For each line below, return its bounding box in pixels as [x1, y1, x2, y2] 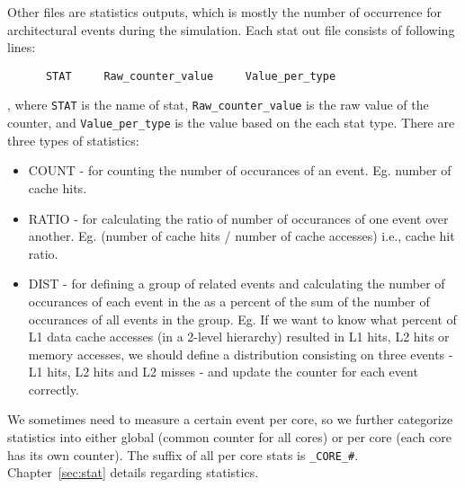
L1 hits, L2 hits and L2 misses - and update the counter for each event [28, 362, 418, 381]
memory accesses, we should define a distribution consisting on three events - [28, 344, 453, 363]
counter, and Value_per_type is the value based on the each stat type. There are [7, 113, 455, 132]
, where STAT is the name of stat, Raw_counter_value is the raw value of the [7, 95, 429, 114]
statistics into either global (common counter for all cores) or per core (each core [7, 428, 452, 447]
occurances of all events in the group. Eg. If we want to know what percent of [28, 309, 457, 328]
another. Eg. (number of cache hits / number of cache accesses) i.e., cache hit [28, 226, 455, 245]
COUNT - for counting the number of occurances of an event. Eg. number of [28, 161, 452, 180]
